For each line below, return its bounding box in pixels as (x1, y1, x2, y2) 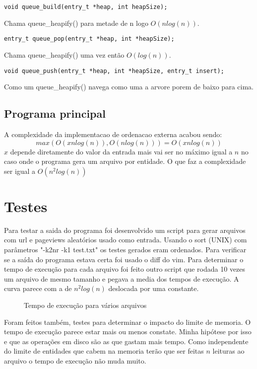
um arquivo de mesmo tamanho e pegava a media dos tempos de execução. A (4, 273, 239, 284)
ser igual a (4, 165, 36, 176)
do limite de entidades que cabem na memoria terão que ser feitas (4, 346, 204, 356)
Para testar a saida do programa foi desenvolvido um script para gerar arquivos (4, 224, 246, 235)
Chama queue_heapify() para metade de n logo (4, 17, 148, 28)
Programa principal (4, 106, 106, 121)
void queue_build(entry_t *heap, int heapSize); (4, 3, 168, 10)
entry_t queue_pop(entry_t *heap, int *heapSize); (4, 35, 175, 43)
